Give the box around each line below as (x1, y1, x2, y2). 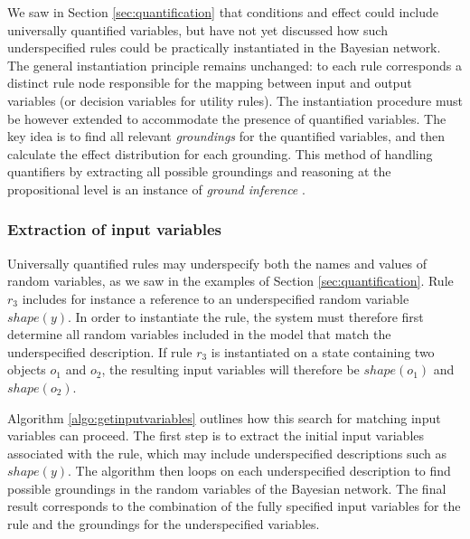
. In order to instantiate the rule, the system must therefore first (67, 307, 424, 326)
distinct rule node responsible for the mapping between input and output (7, 73, 412, 92)
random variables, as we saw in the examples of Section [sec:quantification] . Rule (7, 271, 454, 290)
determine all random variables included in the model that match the (7, 325, 391, 344)
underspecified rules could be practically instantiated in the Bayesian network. (7, 38, 441, 57)
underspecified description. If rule (7, 342, 193, 361)
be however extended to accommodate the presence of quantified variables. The (7, 109, 446, 128)
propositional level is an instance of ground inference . (7, 179, 305, 198)
